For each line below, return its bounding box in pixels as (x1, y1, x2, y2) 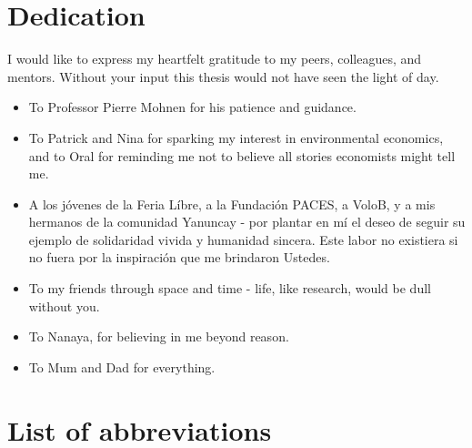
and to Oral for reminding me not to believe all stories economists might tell (28, 146, 456, 165)
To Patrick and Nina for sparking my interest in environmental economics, (28, 127, 444, 147)
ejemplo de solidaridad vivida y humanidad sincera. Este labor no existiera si (28, 229, 458, 249)
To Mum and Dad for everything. (28, 357, 216, 376)
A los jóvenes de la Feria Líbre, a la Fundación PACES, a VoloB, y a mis (28, 194, 436, 213)
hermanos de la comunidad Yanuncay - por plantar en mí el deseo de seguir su (28, 212, 466, 231)
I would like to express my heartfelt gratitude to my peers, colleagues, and (7, 49, 422, 68)
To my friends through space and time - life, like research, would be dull (28, 279, 431, 298)
